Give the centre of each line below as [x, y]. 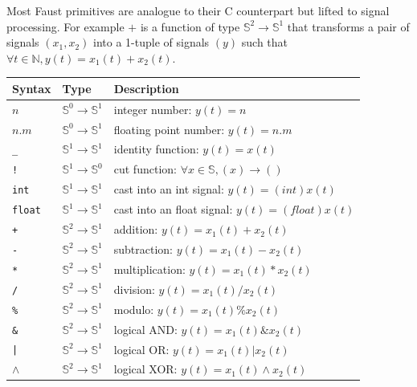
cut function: [145, 169]
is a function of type [190, 26]
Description [146, 88]
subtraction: [143, 248]
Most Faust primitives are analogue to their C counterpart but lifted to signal [198, 10]
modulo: [134, 309]
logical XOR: [145, 369]
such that [265, 42]
